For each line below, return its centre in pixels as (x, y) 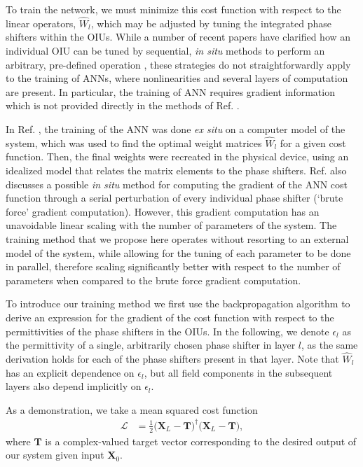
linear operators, (41, 23)
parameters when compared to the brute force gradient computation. (153, 280)
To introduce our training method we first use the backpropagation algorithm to (178, 304)
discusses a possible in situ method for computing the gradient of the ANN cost (177, 184)
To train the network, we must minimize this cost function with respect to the (173, 9)
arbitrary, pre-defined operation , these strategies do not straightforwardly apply (178, 64)
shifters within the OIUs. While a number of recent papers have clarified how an (178, 37)
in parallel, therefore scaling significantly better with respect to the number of (173, 266)
